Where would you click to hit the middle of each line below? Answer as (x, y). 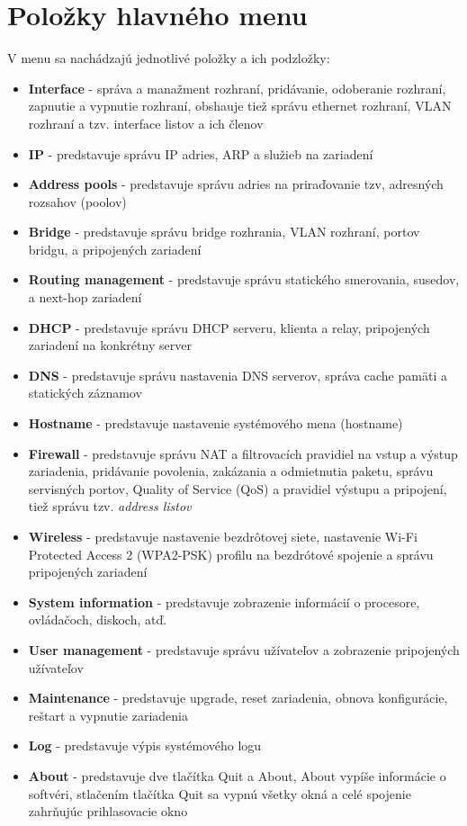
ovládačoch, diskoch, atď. (98, 619)
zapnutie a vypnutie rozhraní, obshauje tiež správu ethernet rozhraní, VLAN (240, 106)
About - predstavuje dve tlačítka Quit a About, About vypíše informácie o (237, 775)
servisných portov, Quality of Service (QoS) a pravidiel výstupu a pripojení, (238, 488)
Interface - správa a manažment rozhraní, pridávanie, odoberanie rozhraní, (237, 88)
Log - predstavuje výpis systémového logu (145, 745)
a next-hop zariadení (85, 297)
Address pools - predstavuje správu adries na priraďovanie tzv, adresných (236, 184)
